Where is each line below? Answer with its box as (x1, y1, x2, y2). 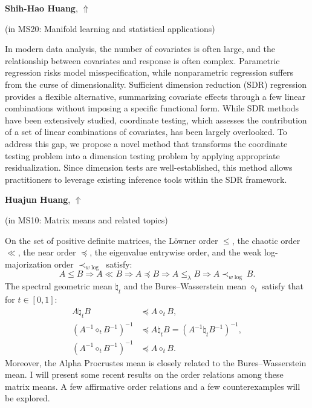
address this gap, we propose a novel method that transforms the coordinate (5, 137, 288, 150)
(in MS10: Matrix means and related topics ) (5, 213, 168, 226)
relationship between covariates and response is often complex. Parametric (5, 54, 280, 67)
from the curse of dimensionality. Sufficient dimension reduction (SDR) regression (5, 77, 307, 90)
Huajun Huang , (5, 193, 71, 206)
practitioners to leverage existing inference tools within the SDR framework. (5, 173, 287, 185)
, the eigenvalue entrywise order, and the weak (89, 246, 262, 258)
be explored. (5, 392, 50, 404)
